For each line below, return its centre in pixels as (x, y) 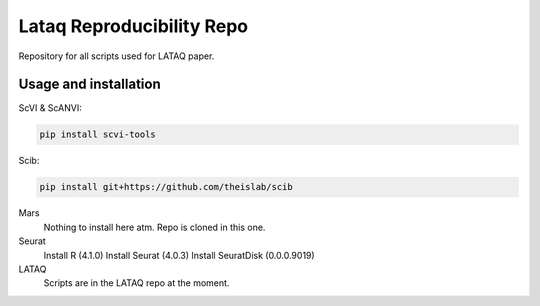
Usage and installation (89, 84)
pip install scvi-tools (98, 134)
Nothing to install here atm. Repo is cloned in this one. (154, 227)
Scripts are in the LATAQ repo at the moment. (136, 283)
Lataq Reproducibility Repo (133, 26)
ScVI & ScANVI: (50, 108)
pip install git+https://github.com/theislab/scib (166, 187)
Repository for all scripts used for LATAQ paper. (116, 56)
